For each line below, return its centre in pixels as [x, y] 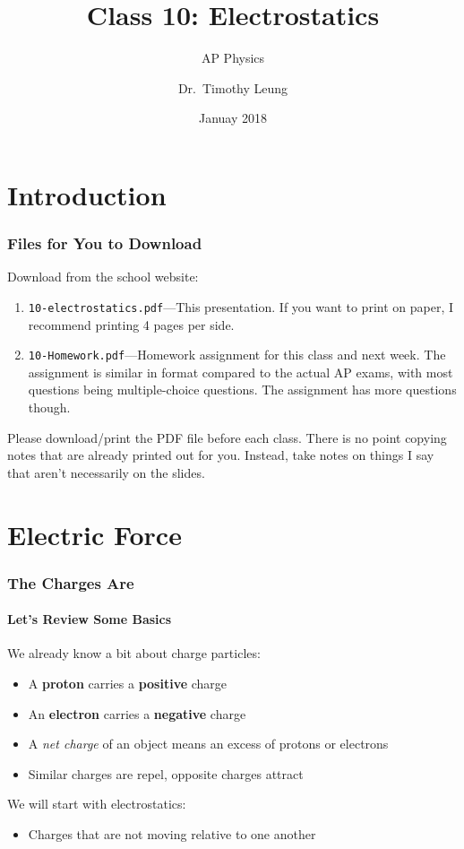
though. [49, 407]
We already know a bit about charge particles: [134, 653]
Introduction [87, 194]
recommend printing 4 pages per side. [131, 324]
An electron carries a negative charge [137, 713]
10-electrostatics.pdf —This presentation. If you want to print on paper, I [241, 306]
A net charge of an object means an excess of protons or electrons [208, 744]
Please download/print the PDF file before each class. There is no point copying [227, 437]
